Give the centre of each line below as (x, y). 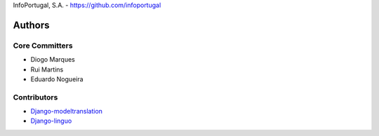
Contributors (35, 97)
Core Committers (43, 46)
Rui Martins (47, 69)
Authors (31, 25)
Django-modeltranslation (67, 111)
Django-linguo (51, 121)
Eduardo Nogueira (57, 79)
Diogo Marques (53, 60)
